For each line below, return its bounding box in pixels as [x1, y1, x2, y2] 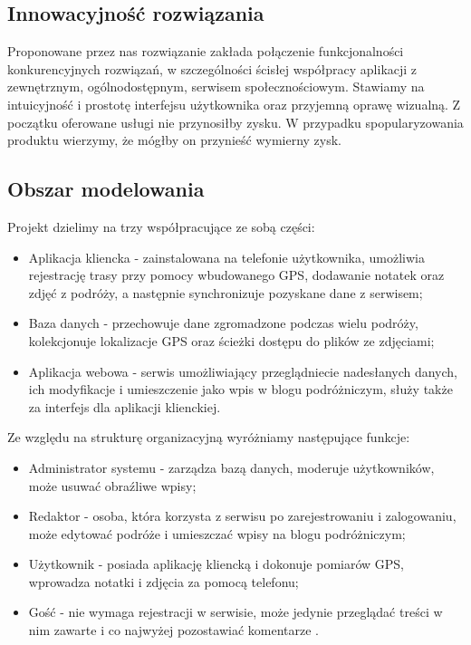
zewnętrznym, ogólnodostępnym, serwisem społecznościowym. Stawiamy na [7, 77, 425, 96]
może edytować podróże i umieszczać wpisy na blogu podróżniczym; [28, 524, 406, 543]
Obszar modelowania [7, 175, 205, 203]
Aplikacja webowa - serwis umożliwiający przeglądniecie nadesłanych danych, [28, 361, 458, 380]
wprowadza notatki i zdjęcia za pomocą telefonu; [28, 572, 299, 591]
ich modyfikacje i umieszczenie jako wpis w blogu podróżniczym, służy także [28, 380, 453, 399]
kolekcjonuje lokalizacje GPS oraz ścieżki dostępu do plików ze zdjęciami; [28, 331, 435, 350]
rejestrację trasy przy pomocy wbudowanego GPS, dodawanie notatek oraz [28, 265, 445, 284]
